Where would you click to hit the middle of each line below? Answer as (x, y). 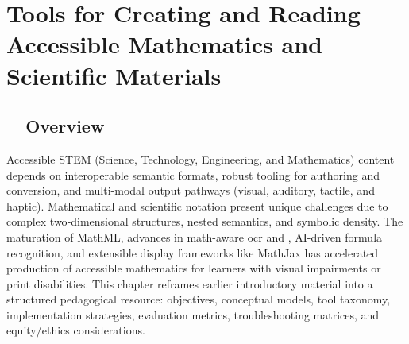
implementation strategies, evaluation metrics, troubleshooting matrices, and (193, 314)
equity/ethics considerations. (76, 330)
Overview (65, 126)
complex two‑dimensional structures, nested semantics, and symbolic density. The (205, 221)
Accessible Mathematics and (164, 44)
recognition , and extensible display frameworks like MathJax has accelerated (193, 252)
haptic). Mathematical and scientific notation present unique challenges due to (197, 205)
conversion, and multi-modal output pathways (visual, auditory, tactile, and (191, 190)
